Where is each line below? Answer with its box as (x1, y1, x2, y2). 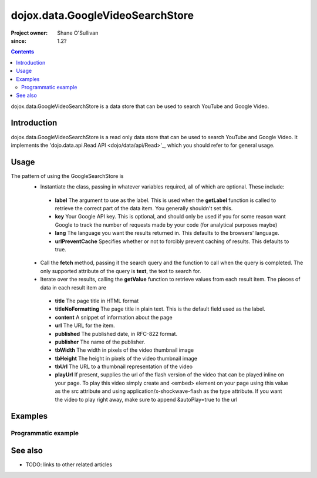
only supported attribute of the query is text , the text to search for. (40, 267, 201, 274)
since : (11, 37, 26, 44)
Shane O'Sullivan (57, 29, 99, 36)
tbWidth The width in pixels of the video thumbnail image (55, 346, 194, 354)
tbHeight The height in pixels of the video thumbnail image (55, 355, 198, 362)
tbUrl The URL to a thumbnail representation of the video (55, 363, 193, 370)
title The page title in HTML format (55, 297, 139, 304)
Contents (11, 48, 35, 55)
